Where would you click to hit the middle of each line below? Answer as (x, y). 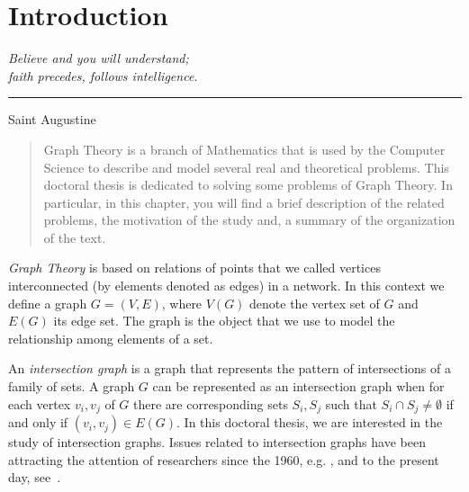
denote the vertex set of (315, 303)
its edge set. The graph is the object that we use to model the (224, 321)
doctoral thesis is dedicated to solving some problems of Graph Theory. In (248, 185)
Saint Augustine (52, 119)
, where (182, 303)
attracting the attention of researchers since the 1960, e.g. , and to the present (224, 459)
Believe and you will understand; (99, 58)
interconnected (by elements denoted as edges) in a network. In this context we (226, 286)
